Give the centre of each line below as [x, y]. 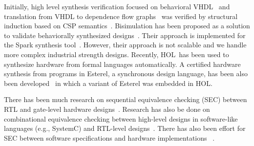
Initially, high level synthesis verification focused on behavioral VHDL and [117, 6]
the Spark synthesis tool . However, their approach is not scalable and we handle [125, 45]
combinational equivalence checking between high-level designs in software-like [121, 118]
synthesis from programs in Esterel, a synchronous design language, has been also [126, 73]
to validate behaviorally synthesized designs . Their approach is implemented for [125, 35]
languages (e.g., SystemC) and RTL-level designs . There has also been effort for [125, 128]
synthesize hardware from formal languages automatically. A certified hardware [122, 64]
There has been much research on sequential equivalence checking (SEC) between [126, 99]
